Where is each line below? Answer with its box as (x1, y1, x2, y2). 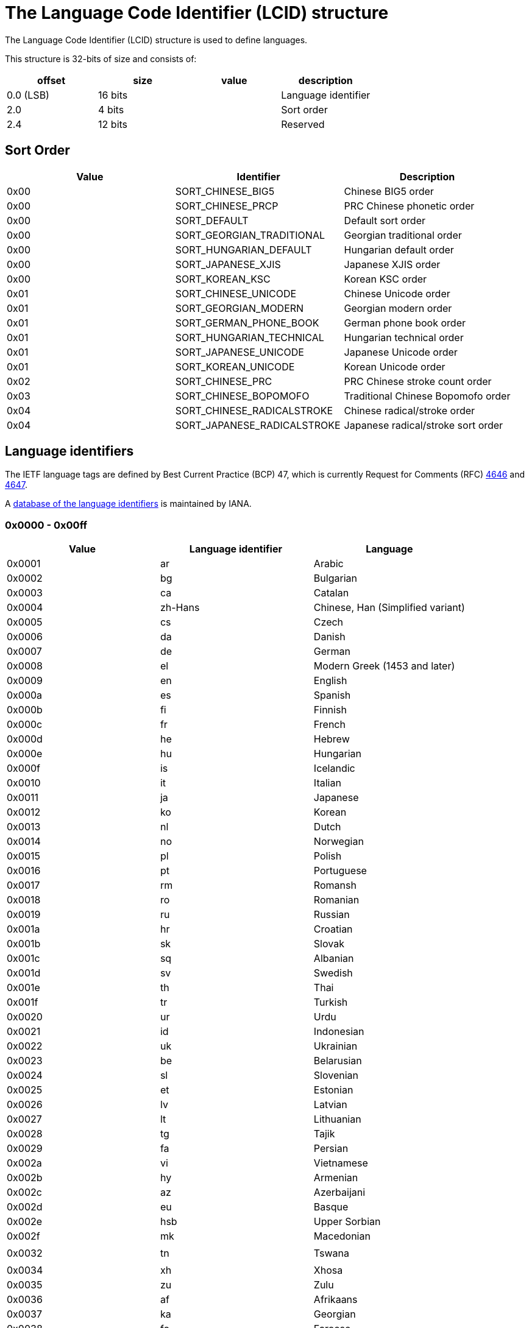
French (313, 718, 346, 731)
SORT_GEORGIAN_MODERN (175, 302, 304, 314)
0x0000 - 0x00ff (5, 518, 87, 531)
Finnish (313, 704, 347, 716)
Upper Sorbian (313, 1215, 381, 1228)
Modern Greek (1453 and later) (313, 660, 455, 673)
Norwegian (313, 835, 364, 848)
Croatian (313, 923, 353, 936)
